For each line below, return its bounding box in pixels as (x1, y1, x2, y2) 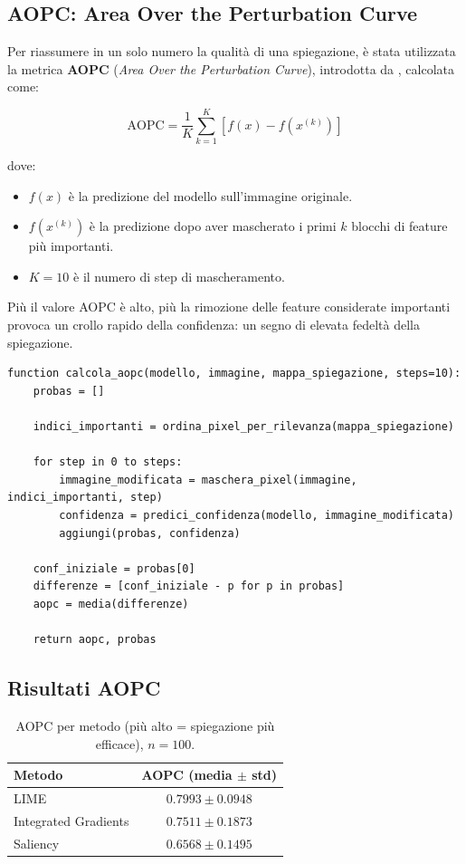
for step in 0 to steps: (33, 456, 183, 469)
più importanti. (28, 236, 114, 255)
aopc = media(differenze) (33, 597, 189, 610)
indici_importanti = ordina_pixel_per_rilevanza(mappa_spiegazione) (33, 420, 454, 434)
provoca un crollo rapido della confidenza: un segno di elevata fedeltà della (7, 315, 420, 334)
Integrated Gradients (14, 811, 129, 830)
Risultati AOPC (7, 674, 161, 702)
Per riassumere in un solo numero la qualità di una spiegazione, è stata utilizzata (7, 42, 456, 61)
